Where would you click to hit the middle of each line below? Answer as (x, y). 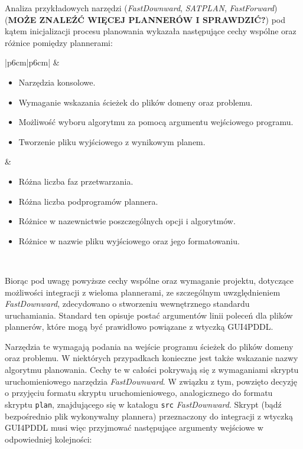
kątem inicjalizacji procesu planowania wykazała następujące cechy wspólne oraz (151, 31)
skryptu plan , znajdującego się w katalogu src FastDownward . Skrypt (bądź (143, 404)
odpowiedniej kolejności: (48, 439)
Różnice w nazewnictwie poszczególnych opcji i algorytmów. (127, 221)
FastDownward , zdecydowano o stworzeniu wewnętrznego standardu (127, 304)
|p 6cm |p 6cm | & (32, 62)
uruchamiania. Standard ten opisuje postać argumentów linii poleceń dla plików (149, 315)
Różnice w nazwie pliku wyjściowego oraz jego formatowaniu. (129, 240)
